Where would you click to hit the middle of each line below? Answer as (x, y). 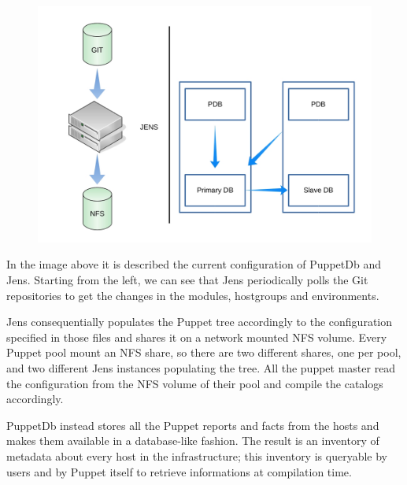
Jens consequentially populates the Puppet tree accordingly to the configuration (199, 322)
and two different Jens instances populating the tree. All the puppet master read (201, 367)
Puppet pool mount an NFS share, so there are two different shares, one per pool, (204, 352)
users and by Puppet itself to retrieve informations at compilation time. (179, 471)
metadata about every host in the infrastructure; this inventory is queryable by (197, 455)
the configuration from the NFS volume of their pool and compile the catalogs (195, 383)
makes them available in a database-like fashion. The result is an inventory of (193, 441)
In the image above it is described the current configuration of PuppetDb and (194, 264)
